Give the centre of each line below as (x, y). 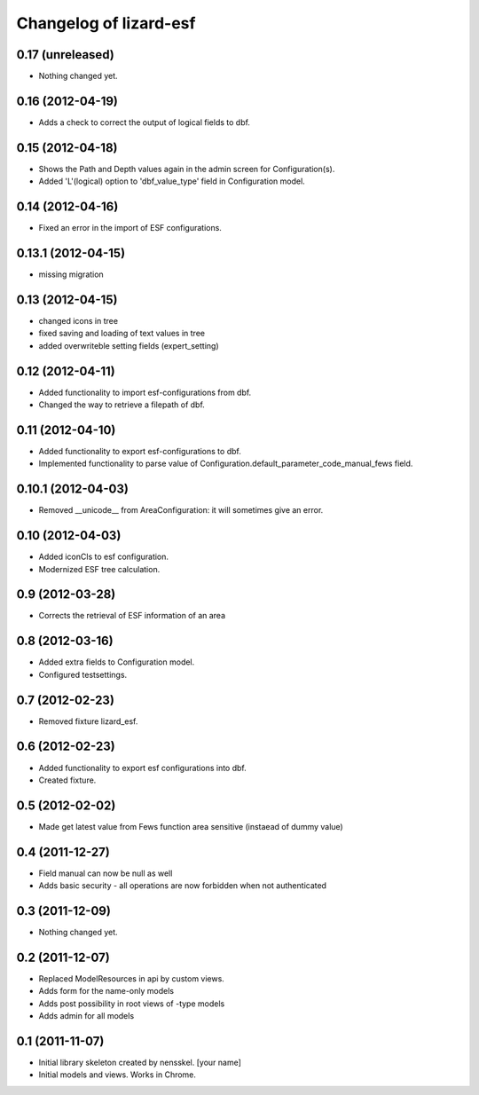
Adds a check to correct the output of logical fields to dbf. (144, 122)
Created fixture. (67, 780)
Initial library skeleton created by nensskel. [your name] (140, 1063)
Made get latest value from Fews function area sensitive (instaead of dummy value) (191, 826)
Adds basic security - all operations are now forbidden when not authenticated (183, 886)
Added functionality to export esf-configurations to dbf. (140, 451)
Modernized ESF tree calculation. (99, 569)
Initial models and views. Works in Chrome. (118, 1075)
